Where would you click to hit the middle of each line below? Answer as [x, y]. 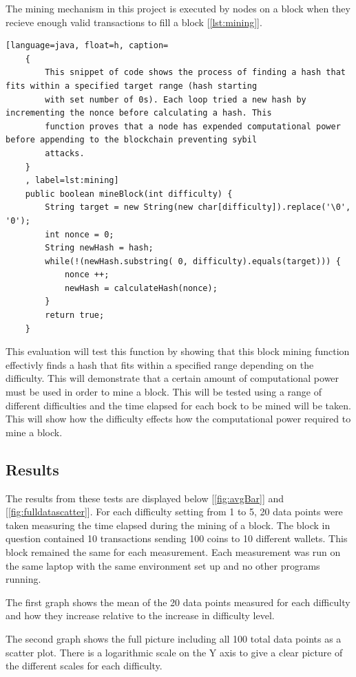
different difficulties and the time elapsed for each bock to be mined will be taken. [178, 405]
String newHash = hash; [99, 248]
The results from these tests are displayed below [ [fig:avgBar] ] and [145, 498]
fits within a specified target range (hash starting [132, 86]
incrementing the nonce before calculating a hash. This [139, 113]
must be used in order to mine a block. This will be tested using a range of [164, 392]
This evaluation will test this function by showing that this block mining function [178, 351]
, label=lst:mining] [72, 181]
